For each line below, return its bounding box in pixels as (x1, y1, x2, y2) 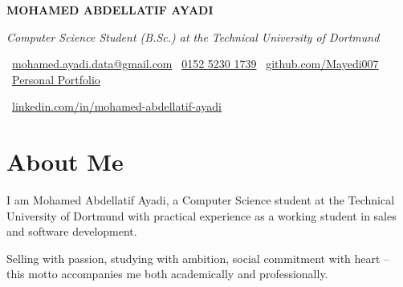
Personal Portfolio (12, 71, 100, 87)
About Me (6, 145, 124, 178)
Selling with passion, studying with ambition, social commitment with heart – (6, 249, 390, 266)
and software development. (6, 223, 137, 240)
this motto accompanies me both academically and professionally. (6, 265, 328, 282)
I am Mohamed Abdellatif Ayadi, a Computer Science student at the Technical (6, 192, 395, 208)
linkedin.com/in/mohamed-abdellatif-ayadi (12, 98, 222, 115)
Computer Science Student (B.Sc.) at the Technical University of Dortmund (6, 28, 380, 45)
